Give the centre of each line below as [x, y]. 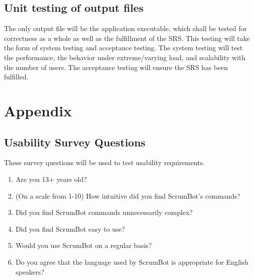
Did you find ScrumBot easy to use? [70, 228]
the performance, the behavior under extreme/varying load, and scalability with [125, 57]
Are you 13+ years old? [51, 179]
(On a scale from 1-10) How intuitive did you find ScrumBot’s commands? [128, 195]
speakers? [30, 271]
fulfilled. [16, 77]
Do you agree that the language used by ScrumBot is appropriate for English [132, 262]
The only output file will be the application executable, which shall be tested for [126, 28]
